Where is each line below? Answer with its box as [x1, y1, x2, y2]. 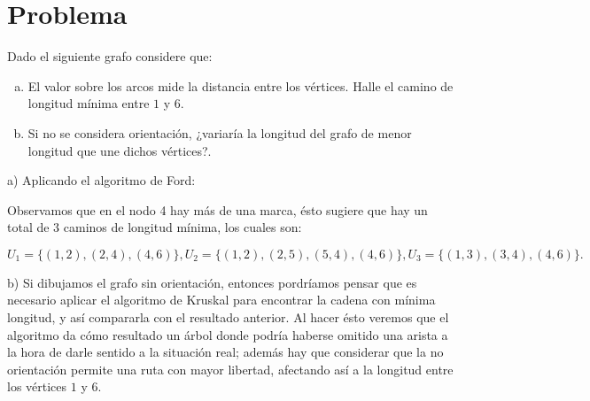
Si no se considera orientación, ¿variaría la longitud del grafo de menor [27, 123, 412, 142]
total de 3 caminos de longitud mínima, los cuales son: [7, 218, 302, 236]
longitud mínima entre [27, 94, 150, 112]
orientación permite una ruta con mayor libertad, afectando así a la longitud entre [7, 359, 454, 378]
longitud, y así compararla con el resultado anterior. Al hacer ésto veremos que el [7, 308, 449, 327]
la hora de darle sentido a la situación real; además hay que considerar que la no [7, 343, 444, 361]
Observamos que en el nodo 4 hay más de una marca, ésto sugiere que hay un [7, 200, 428, 219]
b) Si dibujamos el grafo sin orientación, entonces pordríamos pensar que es [7, 273, 417, 291]
